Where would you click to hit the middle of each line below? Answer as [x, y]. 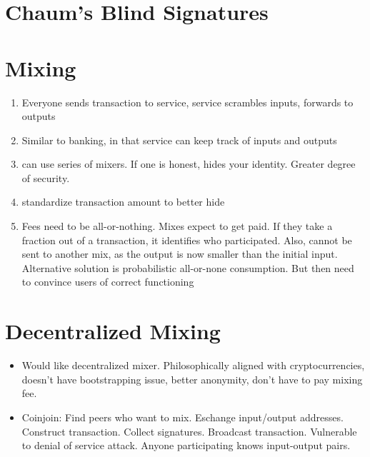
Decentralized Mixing [113, 331]
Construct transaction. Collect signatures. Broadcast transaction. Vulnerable [189, 431]
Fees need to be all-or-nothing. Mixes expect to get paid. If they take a [177, 226]
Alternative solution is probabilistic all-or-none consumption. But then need [188, 267]
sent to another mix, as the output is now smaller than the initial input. [180, 254]
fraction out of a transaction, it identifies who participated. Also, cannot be [187, 240]
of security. [46, 177]
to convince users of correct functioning [108, 282]
